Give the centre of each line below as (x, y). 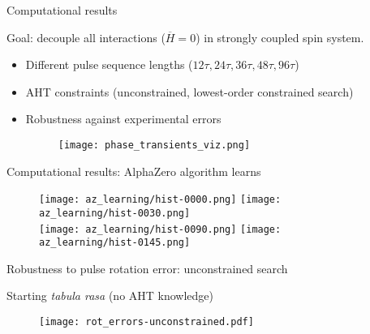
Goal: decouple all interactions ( (86, 37)
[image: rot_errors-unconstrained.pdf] (146, 322)
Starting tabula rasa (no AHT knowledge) (110, 295)
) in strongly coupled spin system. (280, 37)
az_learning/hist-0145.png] (115, 243)
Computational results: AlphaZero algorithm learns (134, 171)
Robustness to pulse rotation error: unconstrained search (147, 268)
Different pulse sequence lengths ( (109, 64)
